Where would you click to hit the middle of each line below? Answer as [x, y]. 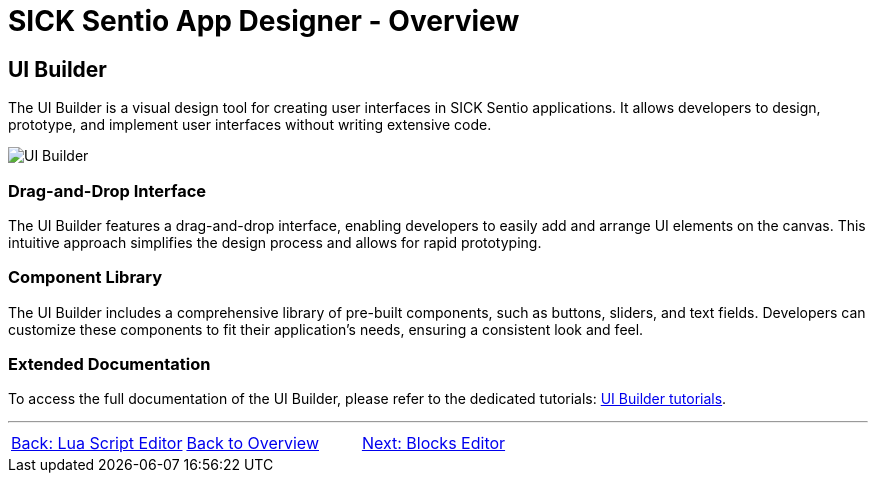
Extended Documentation [109, 364]
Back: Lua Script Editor [97, 443]
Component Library [85, 277]
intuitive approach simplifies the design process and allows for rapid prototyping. [275, 242]
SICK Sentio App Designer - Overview [264, 21]
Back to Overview [252, 443]
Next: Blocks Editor [433, 443]
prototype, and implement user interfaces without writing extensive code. [250, 125]
